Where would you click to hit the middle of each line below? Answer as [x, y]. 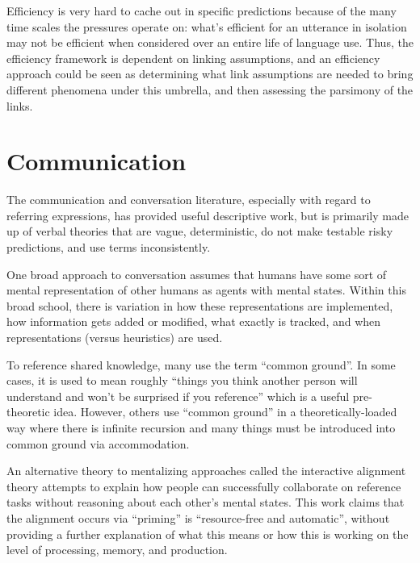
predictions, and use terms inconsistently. [109, 247]
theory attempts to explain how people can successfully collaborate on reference [204, 486]
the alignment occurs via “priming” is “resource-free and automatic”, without [198, 517]
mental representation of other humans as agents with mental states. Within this [206, 290]
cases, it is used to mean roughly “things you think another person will [182, 380]
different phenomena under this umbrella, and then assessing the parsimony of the [210, 89]
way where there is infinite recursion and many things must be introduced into [201, 427]
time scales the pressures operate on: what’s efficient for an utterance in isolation [207, 26]
